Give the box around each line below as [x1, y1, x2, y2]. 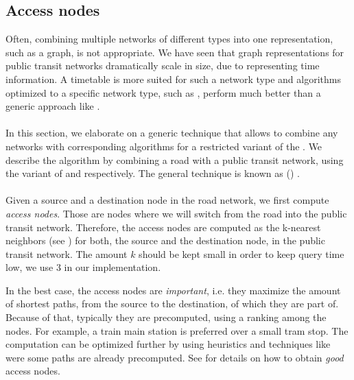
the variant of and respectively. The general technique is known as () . [5, 166, 300, 180]
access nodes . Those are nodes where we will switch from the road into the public [5, 206, 347, 220]
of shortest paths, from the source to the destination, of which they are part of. [5, 296, 339, 311]
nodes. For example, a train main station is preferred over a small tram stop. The [5, 323, 349, 337]
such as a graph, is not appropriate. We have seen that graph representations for [5, 45, 344, 59]
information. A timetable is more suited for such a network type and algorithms [5, 71, 341, 86]
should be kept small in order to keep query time [139, 246, 344, 261]
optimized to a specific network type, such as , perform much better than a [5, 85, 321, 99]
